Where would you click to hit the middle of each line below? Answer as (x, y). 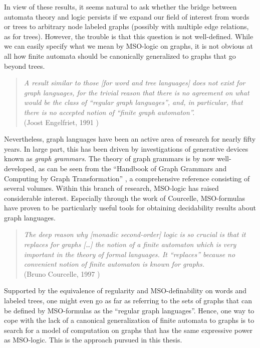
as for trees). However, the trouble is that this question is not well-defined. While (129, 36)
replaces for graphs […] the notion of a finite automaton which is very (130, 244)
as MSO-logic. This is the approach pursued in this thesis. (93, 340)
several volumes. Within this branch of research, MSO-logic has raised (111, 188)
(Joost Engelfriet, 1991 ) (61, 122)
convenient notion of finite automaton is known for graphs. (114, 264)
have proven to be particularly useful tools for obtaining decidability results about (130, 208)
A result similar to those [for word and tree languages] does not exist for (135, 83)
